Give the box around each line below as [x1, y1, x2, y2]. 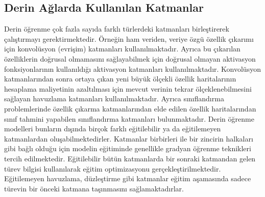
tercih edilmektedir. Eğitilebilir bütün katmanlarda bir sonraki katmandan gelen [4, 153, 256, 163]
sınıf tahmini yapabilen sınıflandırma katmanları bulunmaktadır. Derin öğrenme [4, 113, 254, 124]
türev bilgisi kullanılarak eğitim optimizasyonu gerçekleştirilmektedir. [4, 163, 221, 174]
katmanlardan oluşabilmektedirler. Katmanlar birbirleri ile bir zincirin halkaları [4, 133, 253, 144]
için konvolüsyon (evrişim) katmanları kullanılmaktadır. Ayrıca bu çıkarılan [4, 43, 240, 54]
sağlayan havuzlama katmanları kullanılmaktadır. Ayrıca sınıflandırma [4, 93, 224, 104]
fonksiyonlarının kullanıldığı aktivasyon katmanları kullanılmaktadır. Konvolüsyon [4, 63, 261, 74]
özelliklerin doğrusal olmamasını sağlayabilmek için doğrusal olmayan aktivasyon [4, 53, 256, 64]
